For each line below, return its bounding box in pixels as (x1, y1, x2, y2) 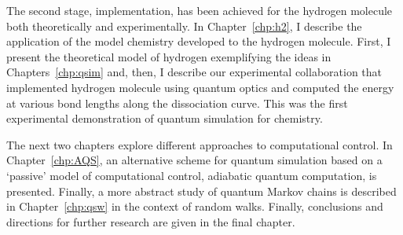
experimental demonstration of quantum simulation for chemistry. (6, 110, 323, 127)
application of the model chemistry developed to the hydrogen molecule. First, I (6, 33, 391, 50)
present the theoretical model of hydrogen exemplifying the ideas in (6, 48, 332, 64)
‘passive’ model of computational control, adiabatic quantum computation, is (6, 167, 377, 183)
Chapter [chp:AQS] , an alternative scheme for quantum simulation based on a (6, 152, 383, 168)
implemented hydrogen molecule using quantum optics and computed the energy (6, 79, 394, 95)
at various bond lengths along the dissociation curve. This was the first (6, 94, 348, 111)
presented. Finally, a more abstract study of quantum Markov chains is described (6, 182, 397, 199)
